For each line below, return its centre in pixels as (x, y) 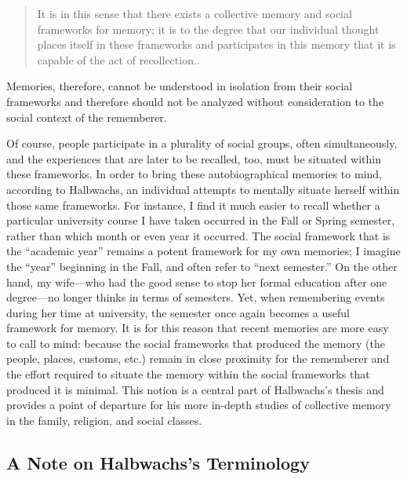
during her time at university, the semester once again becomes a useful (178, 312)
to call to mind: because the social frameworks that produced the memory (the (196, 343)
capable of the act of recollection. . (118, 59)
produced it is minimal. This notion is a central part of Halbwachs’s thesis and (195, 389)
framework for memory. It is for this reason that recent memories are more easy (198, 328)
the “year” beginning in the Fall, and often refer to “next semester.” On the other (202, 266)
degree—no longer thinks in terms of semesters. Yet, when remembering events (196, 297)
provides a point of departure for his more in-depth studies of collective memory (199, 405)
